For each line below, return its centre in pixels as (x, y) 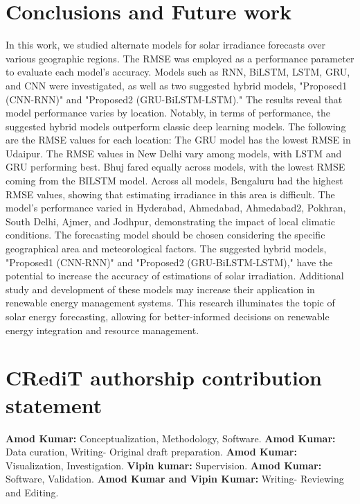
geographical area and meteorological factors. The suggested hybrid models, (166, 249)
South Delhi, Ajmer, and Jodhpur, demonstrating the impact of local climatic (170, 221)
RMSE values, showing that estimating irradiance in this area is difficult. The (170, 194)
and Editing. (32, 492)
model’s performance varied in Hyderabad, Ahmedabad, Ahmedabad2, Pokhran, (176, 208)
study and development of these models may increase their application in (160, 289)
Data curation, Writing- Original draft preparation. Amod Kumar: (151, 452)
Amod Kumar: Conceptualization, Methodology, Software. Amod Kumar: (171, 438)
